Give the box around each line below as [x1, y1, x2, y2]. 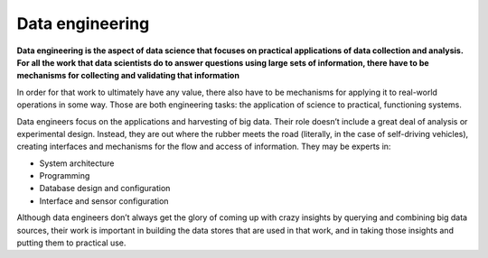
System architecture [39, 158, 115, 169]
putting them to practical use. [16, 237, 127, 248]
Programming [39, 170, 90, 181]
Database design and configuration [39, 183, 171, 194]
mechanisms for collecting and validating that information [16, 70, 239, 81]
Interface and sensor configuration [39, 195, 169, 207]
